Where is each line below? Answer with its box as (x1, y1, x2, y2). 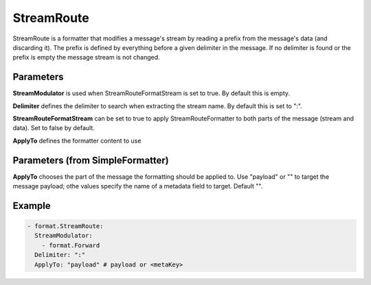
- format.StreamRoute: (27, 223, 104, 230)
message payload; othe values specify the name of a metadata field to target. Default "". (12, 182, 263, 190)
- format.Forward (41, 241, 100, 249)
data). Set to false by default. (12, 124, 95, 132)
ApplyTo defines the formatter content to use (12, 136, 142, 145)
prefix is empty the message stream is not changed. (12, 53, 161, 62)
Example (12, 199, 51, 212)
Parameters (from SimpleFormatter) (12, 154, 169, 166)
